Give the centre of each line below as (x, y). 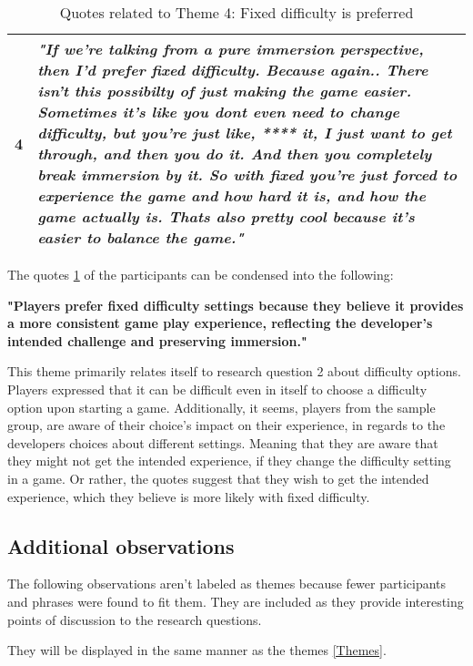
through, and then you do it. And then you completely (235, 154)
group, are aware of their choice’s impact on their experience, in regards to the (226, 425)
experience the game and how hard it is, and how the (232, 195)
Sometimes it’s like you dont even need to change (218, 112)
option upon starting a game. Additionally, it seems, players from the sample (221, 407)
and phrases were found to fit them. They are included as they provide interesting (236, 601)
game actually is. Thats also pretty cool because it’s (226, 216)
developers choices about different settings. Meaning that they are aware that (223, 442)
